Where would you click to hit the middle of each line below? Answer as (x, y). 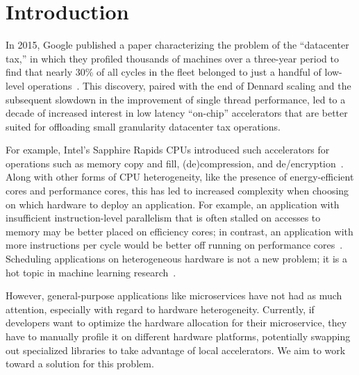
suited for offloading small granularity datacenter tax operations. (143, 126)
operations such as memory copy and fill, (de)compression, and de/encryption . (175, 163)
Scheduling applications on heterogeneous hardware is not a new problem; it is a (177, 259)
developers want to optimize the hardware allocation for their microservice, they (176, 323)
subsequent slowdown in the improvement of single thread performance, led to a (176, 99)
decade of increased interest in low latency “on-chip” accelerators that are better (177, 113)
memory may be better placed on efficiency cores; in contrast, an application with (179, 231)
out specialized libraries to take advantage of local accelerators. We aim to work (176, 350)
